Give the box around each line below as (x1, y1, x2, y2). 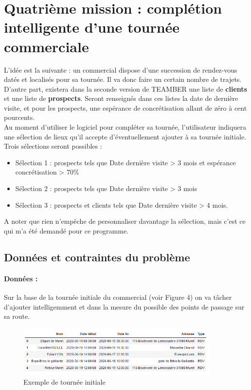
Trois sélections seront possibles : (4, 141, 102, 151)
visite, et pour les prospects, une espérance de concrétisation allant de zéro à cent (4, 102, 247, 113)
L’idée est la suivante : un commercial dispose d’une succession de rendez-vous (4, 64, 237, 75)
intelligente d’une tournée (4, 17, 180, 37)
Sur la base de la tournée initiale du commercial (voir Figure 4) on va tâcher (4, 292, 232, 302)
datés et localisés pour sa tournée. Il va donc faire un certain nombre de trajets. (4, 74, 242, 84)
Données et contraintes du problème (4, 249, 190, 264)
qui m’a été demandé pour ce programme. (4, 225, 128, 235)
